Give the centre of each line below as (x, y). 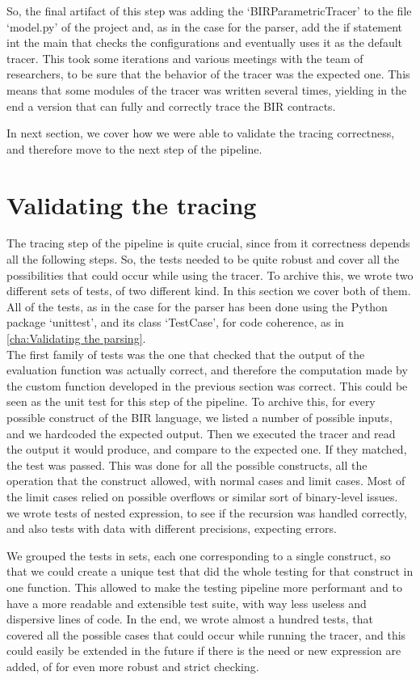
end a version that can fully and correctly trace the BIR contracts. (171, 106)
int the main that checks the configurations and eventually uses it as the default (205, 42)
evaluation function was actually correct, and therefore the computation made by (207, 370)
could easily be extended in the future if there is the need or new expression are (204, 650)
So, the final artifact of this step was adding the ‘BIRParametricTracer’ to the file (209, 11)
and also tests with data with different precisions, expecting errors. (172, 528)
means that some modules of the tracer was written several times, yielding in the (207, 89)
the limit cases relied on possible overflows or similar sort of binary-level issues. (202, 496)
